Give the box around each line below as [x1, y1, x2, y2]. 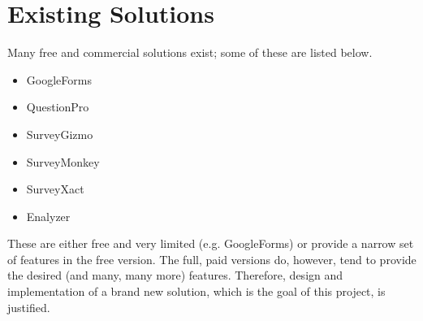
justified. [7, 298, 50, 315]
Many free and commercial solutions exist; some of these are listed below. [7, 44, 373, 61]
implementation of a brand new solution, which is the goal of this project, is [7, 283, 386, 300]
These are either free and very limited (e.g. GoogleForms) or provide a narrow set [7, 235, 414, 252]
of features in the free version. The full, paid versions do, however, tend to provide [7, 250, 417, 267]
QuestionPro [26, 98, 89, 115]
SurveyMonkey [26, 153, 100, 170]
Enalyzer [26, 207, 71, 224]
